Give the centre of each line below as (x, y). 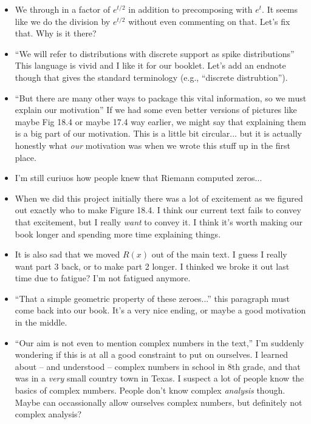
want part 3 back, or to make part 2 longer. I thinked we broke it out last (152, 266)
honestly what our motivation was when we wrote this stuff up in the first (152, 145)
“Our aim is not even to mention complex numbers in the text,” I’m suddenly (159, 342)
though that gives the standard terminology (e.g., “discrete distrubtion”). (151, 77)
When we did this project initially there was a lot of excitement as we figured (159, 198)
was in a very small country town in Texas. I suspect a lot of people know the (159, 378)
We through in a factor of (63, 9)
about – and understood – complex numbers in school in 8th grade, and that (158, 366)
